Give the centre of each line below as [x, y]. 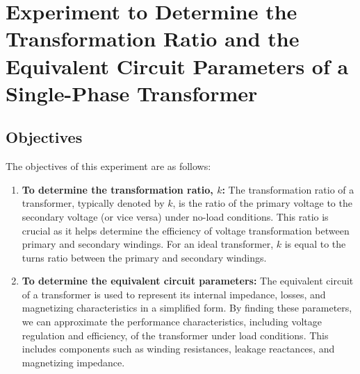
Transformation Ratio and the [153, 39]
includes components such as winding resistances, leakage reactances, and [178, 349]
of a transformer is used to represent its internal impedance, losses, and [174, 294]
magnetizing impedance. [73, 362]
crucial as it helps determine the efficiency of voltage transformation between [186, 230]
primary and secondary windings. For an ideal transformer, [148, 244]
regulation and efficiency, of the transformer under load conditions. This [175, 335]
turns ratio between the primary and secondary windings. [144, 257]
